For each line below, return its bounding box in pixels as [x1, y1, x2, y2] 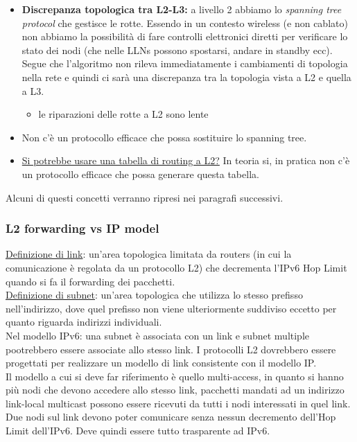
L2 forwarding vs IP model [6, 220, 159, 237]
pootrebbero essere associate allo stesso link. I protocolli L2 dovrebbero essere [6, 342, 336, 356]
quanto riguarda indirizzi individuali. [6, 315, 162, 329]
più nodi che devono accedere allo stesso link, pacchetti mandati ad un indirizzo [6, 382, 345, 397]
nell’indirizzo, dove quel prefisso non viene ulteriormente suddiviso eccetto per [6, 301, 337, 315]
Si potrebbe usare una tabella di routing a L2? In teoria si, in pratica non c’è [21, 153, 350, 168]
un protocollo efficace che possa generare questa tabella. [21, 166, 259, 181]
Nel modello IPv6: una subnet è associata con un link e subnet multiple [6, 328, 310, 342]
